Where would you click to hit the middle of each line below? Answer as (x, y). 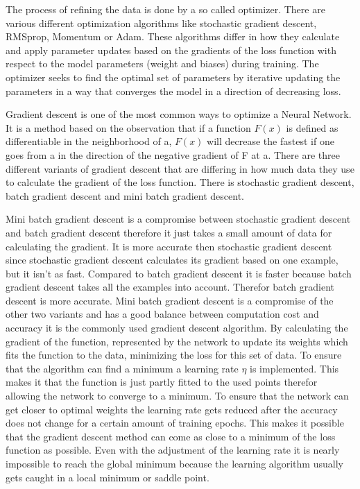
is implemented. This (294, 368)
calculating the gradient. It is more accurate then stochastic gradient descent (169, 246)
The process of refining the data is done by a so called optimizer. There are (165, 9)
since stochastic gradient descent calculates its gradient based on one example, (172, 260)
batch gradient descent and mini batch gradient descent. (125, 195)
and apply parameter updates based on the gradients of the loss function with (171, 50)
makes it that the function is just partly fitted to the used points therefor (162, 382)
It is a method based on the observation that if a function (128, 127)
